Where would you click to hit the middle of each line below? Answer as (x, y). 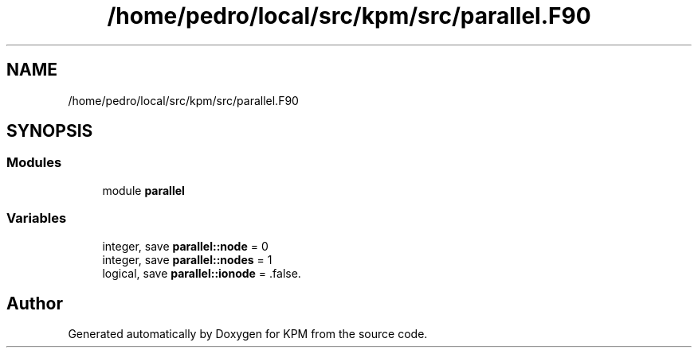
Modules (34, 163)
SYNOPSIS (50, 131)
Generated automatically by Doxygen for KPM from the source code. (248, 334)
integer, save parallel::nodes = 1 (187, 259)
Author (35, 303)
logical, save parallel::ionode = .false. (202, 273)
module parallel (143, 190)
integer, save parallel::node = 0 (185, 246)
